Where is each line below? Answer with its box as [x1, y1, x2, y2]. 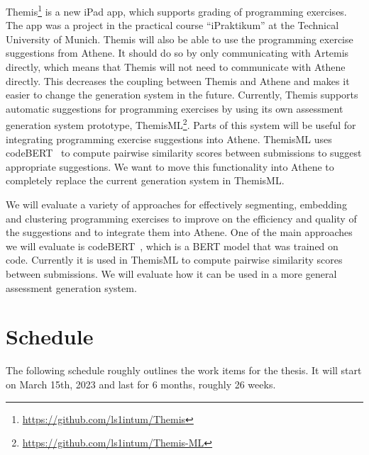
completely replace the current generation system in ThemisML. [6, 173, 285, 188]
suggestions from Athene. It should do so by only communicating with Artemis [6, 45, 349, 60]
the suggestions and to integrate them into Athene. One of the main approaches [6, 225, 353, 240]
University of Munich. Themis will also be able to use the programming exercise [6, 31, 353, 46]
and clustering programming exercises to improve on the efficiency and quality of [6, 210, 357, 225]
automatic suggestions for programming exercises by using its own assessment [6, 101, 343, 116]
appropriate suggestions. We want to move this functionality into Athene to [6, 159, 334, 174]
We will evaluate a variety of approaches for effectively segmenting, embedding [6, 197, 347, 212]
